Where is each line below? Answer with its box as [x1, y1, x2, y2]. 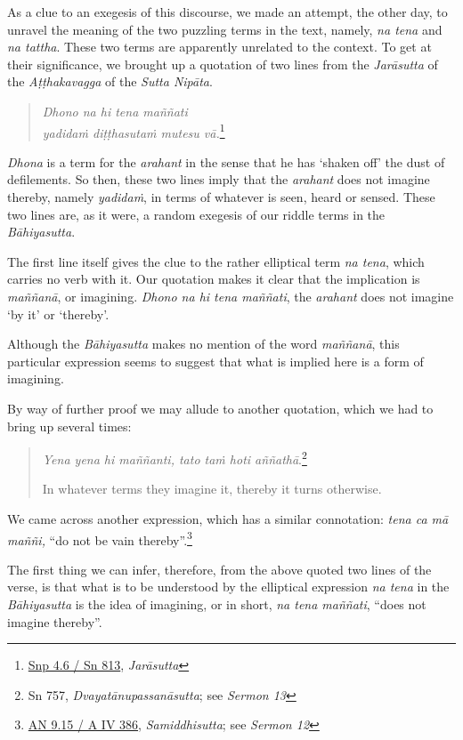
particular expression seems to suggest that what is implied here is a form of [7, 351, 424, 370]
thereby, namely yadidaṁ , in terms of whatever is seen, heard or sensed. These [7, 188, 435, 205]
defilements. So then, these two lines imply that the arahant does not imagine [7, 170, 430, 189]
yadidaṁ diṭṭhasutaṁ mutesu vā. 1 [42, 120, 225, 141]
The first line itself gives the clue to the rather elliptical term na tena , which [7, 252, 425, 270]
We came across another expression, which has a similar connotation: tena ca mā [7, 509, 449, 527]
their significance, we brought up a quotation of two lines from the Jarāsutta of [7, 54, 438, 73]
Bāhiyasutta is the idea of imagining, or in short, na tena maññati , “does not [7, 595, 426, 613]
